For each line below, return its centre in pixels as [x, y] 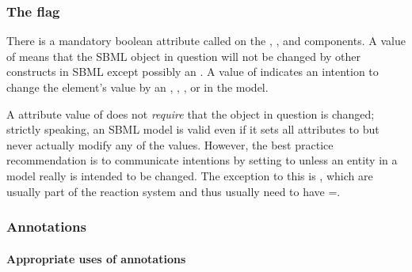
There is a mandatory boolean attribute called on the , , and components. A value [206, 41]
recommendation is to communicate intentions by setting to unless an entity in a [202, 160]
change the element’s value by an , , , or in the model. [137, 87]
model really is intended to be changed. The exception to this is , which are [190, 175]
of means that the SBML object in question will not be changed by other [184, 56]
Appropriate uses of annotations [96, 258]
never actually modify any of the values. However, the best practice [170, 144]
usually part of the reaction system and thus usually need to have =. [174, 191]
